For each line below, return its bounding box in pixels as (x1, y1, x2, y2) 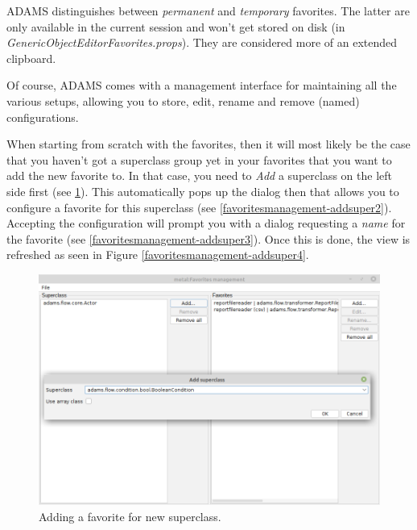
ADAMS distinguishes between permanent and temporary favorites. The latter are (6, 2, 410, 19)
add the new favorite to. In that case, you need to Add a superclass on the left (6, 167, 392, 184)
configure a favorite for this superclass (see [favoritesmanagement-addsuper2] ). (6, 198, 392, 215)
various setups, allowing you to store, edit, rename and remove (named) (6, 92, 360, 109)
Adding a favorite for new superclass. (39, 507, 221, 524)
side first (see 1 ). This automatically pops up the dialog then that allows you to (6, 182, 399, 199)
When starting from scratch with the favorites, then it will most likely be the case (6, 136, 411, 152)
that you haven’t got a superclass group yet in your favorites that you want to (6, 151, 392, 168)
